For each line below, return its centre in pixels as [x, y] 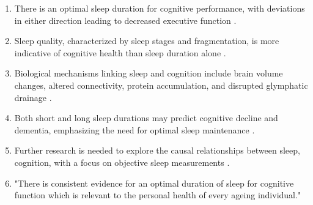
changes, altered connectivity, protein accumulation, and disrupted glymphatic [161, 85]
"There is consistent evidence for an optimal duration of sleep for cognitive [154, 183]
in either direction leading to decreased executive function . [125, 20]
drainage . [33, 97]
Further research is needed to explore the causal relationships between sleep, [157, 150]
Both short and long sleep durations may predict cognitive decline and [146, 118]
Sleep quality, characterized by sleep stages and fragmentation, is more [147, 41]
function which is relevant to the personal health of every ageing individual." [158, 195]
